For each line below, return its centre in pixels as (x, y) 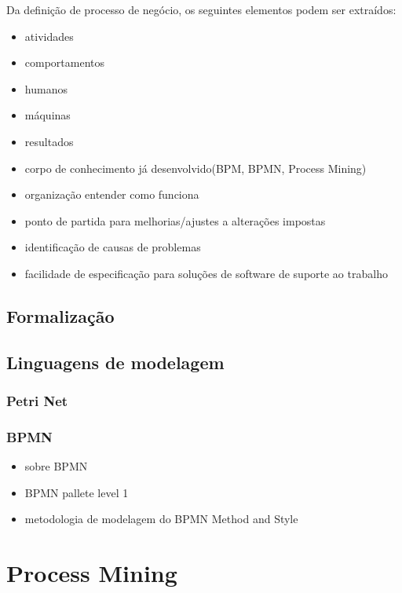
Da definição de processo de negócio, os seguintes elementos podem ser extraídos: (201, 9)
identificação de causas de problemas (113, 247)
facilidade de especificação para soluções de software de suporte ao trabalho (206, 273)
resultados (49, 141)
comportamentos (65, 62)
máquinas (48, 115)
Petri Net (37, 401)
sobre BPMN (56, 466)
